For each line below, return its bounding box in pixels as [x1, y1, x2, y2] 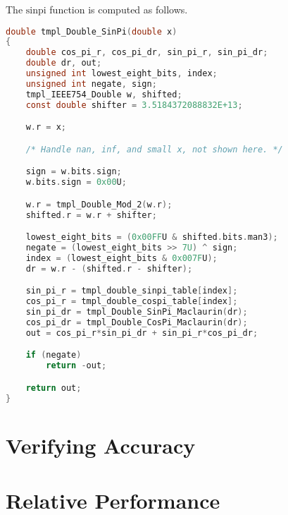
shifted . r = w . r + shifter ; [25, 210, 157, 220]
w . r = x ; [25, 122, 66, 133]
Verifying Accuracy [6, 430, 196, 459]
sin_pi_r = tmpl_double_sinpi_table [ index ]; [25, 286, 238, 296]
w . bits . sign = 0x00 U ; [25, 177, 127, 188]
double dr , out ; [25, 58, 102, 68]
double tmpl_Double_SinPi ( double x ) [6, 26, 177, 37]
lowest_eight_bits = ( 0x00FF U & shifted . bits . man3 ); [25, 232, 278, 243]
